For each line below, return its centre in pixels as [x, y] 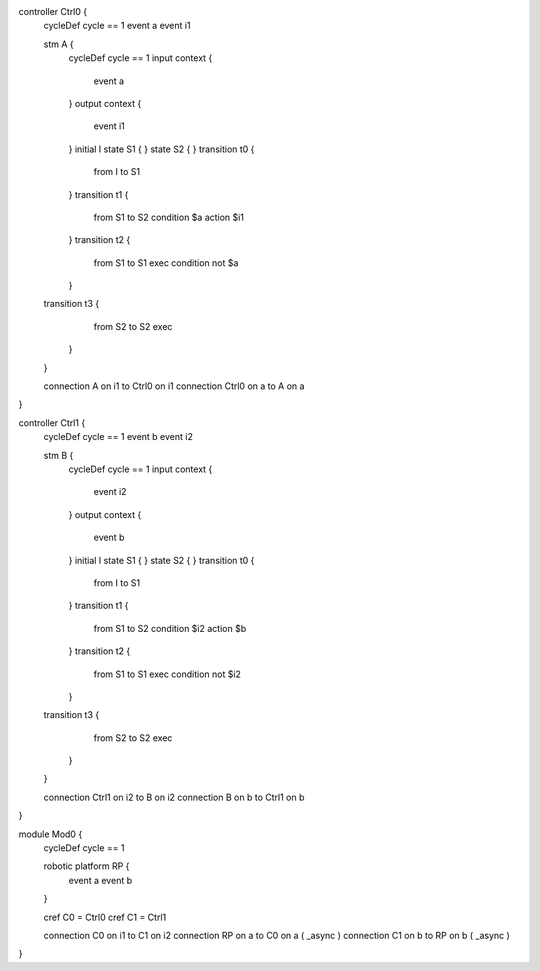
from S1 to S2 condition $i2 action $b [170, 628]
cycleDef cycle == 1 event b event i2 [118, 437]
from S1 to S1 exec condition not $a [166, 262]
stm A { [58, 44]
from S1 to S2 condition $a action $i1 [169, 217]
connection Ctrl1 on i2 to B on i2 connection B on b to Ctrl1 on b [174, 797]
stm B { [58, 455]
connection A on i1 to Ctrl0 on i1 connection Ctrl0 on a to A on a [174, 386]
